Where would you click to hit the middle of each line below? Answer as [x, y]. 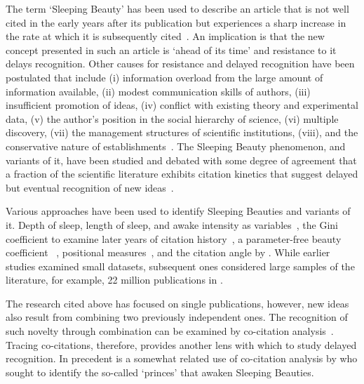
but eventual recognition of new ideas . [90, 187]
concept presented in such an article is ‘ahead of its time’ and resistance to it [171, 49]
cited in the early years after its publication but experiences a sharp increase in [176, 22]
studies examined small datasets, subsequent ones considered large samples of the [180, 266]
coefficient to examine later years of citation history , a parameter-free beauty [174, 238]
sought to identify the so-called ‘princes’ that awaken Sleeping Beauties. [160, 372]
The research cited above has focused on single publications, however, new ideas [177, 303]
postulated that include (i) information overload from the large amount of [164, 77]
